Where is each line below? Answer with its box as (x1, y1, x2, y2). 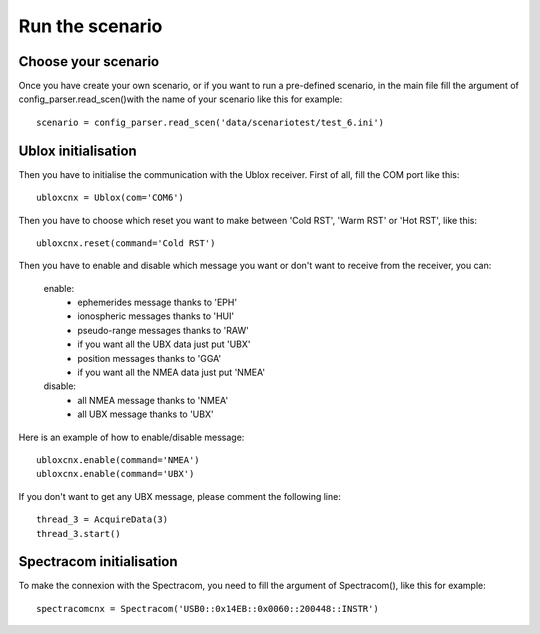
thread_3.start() (36, 528, 121, 539)
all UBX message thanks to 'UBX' (77, 408, 214, 420)
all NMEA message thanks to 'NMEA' (77, 394, 229, 406)
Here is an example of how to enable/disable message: (18, 431, 245, 443)
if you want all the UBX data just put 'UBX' (77, 338, 251, 350)
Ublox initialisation (18, 142, 137, 159)
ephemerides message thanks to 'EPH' (77, 296, 238, 309)
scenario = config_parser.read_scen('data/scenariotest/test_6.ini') (36, 116, 385, 128)
